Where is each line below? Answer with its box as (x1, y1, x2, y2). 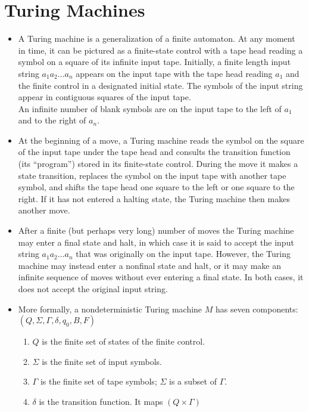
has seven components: (215, 302, 298, 315)
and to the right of (18, 114, 86, 126)
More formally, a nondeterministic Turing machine (18, 302, 202, 315)
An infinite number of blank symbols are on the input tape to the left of (18, 102, 282, 114)
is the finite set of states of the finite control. (42, 335, 205, 348)
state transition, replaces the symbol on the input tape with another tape (18, 169, 286, 181)
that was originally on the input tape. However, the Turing (76, 247, 291, 260)
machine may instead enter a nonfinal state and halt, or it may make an (18, 259, 282, 271)
